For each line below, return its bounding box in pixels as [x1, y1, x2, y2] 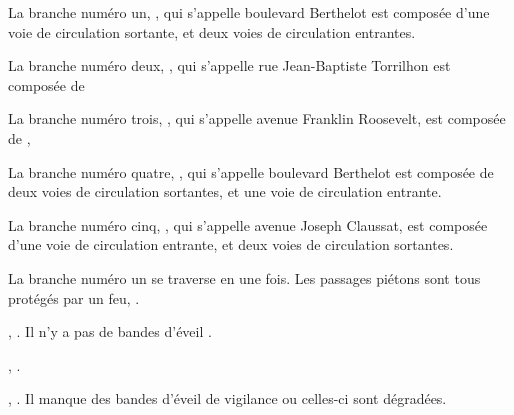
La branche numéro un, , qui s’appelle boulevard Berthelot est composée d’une [8, 2, 490, 22]
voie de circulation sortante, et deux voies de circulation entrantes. [8, 21, 416, 42]
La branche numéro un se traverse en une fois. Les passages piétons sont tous [8, 267, 481, 288]
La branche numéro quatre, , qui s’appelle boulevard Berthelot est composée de [8, 161, 494, 182]
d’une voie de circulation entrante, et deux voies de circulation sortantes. [8, 234, 454, 255]
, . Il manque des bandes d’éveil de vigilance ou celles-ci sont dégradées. [8, 388, 447, 409]
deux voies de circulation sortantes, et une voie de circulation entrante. [8, 181, 442, 202]
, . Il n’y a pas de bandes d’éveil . [8, 321, 212, 342]
